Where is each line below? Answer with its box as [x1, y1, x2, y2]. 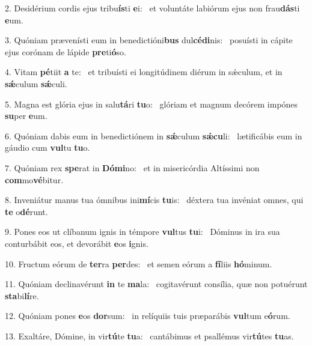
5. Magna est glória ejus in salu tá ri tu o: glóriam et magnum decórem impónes [5, 97, 298, 110]
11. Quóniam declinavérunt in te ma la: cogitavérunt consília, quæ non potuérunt [5, 278, 308, 290]
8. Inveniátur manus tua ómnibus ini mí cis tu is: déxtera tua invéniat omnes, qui [5, 193, 304, 206]
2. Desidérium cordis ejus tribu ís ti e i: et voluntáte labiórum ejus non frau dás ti [5, 2, 300, 14]
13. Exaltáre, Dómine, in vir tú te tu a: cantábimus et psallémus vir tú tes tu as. [5, 329, 294, 342]
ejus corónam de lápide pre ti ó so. [5, 45, 126, 58]
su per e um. [5, 109, 47, 122]
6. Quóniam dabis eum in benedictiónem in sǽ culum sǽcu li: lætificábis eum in [5, 129, 302, 142]
